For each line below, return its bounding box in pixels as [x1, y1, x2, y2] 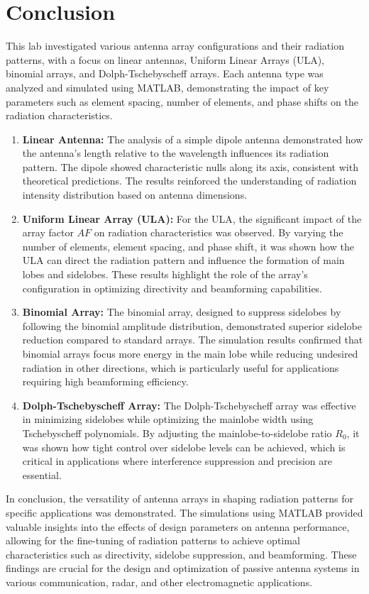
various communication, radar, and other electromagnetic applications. [6, 574, 313, 589]
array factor [22, 225, 74, 240]
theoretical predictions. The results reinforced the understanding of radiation [22, 173, 357, 188]
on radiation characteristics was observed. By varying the [94, 225, 343, 240]
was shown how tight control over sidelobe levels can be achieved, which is [22, 439, 346, 454]
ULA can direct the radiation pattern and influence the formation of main [22, 253, 345, 268]
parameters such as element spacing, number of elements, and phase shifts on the [6, 94, 358, 109]
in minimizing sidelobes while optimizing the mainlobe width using [22, 412, 314, 427]
